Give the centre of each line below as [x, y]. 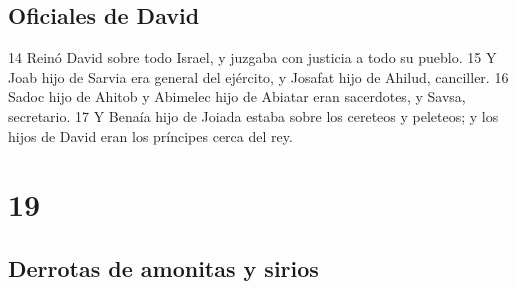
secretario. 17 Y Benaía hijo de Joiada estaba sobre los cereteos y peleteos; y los [253, 115]
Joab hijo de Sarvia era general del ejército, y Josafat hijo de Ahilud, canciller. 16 [258, 76]
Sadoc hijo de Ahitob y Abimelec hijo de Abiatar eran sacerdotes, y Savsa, [237, 96]
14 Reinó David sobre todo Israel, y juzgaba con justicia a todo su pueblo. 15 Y [252, 57]
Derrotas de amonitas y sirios [163, 267]
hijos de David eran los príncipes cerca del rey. [150, 135]
